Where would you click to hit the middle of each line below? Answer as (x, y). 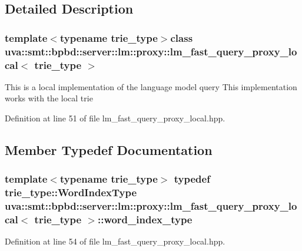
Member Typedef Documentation (109, 150)
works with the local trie (49, 98)
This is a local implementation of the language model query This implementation (151, 86)
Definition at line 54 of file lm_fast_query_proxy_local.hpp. (115, 241)
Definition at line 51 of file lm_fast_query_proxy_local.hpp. (115, 118)
